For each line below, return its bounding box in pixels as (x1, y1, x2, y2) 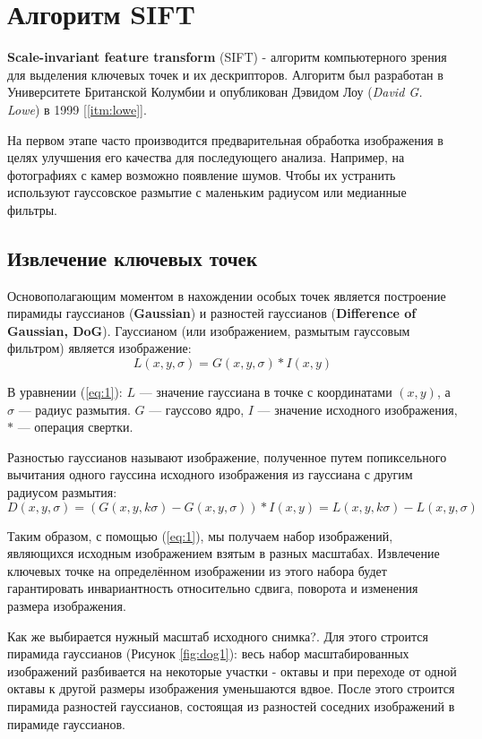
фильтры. (7, 200, 57, 219)
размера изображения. (7, 596, 126, 614)
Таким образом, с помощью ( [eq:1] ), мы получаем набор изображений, (7, 526, 393, 545)
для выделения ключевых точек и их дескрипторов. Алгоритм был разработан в (7, 64, 443, 83)
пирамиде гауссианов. (7, 714, 125, 733)
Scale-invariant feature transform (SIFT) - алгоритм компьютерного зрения (7, 47, 447, 66)
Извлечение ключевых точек (7, 244, 257, 271)
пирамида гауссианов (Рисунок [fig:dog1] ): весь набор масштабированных (7, 644, 409, 663)
